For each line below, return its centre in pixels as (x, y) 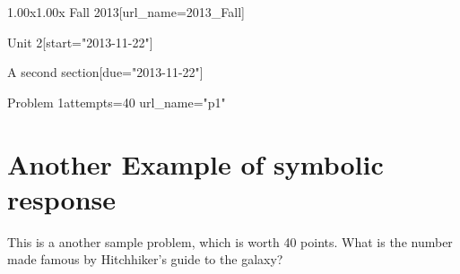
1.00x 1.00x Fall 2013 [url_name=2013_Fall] (126, 12)
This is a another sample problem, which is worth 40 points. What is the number (230, 241)
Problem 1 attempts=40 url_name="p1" (117, 102)
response (61, 198)
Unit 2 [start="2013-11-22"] (80, 42)
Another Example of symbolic (195, 163)
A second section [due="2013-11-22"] (105, 72)
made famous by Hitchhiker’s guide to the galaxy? (145, 259)
